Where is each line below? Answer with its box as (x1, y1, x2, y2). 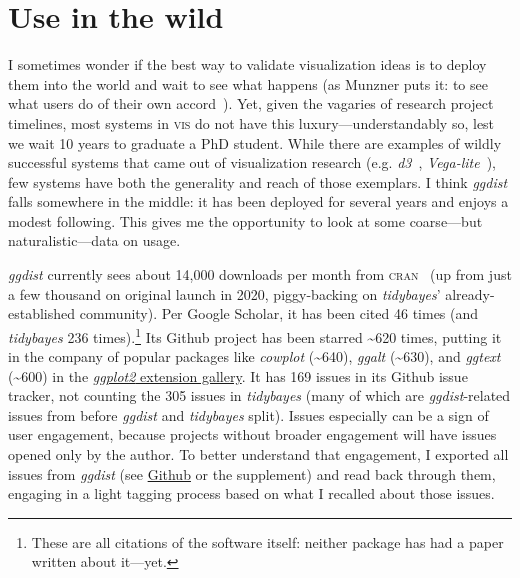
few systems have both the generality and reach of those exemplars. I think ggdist (8, 171, 508, 192)
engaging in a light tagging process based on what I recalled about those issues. (8, 483, 495, 504)
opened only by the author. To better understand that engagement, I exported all (8, 444, 509, 465)
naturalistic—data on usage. (8, 230, 181, 251)
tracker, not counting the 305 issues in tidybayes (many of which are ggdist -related (8, 385, 511, 406)
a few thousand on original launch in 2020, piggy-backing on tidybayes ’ (8, 283, 441, 304)
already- (445, 283, 495, 304)
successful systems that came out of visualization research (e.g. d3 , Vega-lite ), (8, 152, 496, 173)
